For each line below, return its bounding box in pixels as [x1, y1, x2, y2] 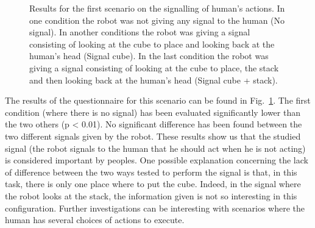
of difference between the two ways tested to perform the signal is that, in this [5, 165, 297, 178]
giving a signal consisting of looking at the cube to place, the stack [29, 61, 279, 74]
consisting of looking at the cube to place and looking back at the [29, 37, 275, 50]
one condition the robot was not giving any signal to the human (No [29, 13, 285, 26]
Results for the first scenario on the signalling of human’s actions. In [29, 2, 285, 14]
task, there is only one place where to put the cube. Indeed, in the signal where [5, 177, 301, 190]
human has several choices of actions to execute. [5, 213, 185, 226]
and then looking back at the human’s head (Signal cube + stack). [29, 73, 278, 86]
